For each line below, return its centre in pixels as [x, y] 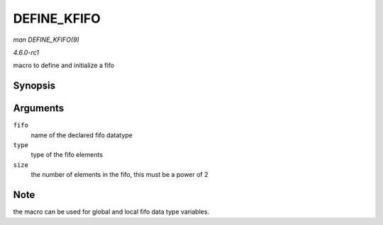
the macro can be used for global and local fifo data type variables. [111, 212]
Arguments [39, 109]
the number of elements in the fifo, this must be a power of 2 [120, 175]
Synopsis [34, 86]
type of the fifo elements [67, 155]
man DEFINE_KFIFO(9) [46, 40]
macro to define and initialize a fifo [64, 65]
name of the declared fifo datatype [82, 135]
